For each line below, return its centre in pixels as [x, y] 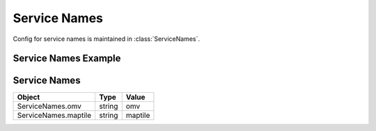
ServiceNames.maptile [54, 116]
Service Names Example [67, 59]
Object [29, 97]
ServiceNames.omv [49, 106]
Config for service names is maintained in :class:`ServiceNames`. [107, 39]
